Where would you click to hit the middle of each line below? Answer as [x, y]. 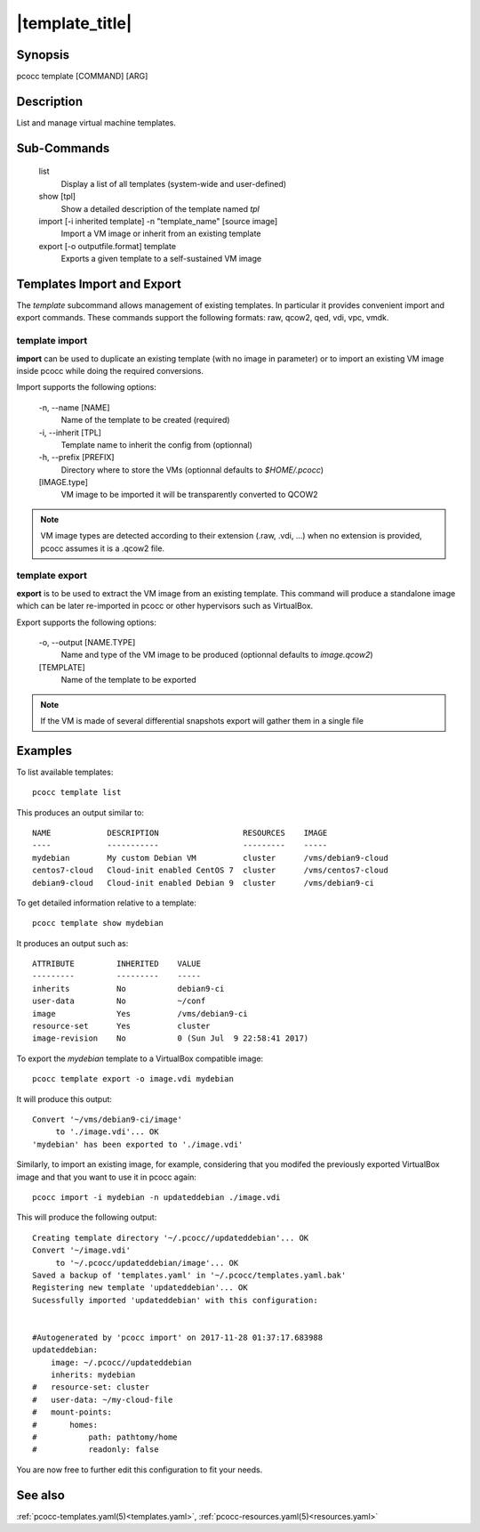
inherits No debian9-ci [128, 989]
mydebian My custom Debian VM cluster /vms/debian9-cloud [210, 858]
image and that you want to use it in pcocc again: [107, 1177]
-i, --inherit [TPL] [70, 433]
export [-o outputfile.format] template [108, 246]
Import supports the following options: [87, 387]
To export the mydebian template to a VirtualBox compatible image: [140, 1058]
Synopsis [43, 55]
